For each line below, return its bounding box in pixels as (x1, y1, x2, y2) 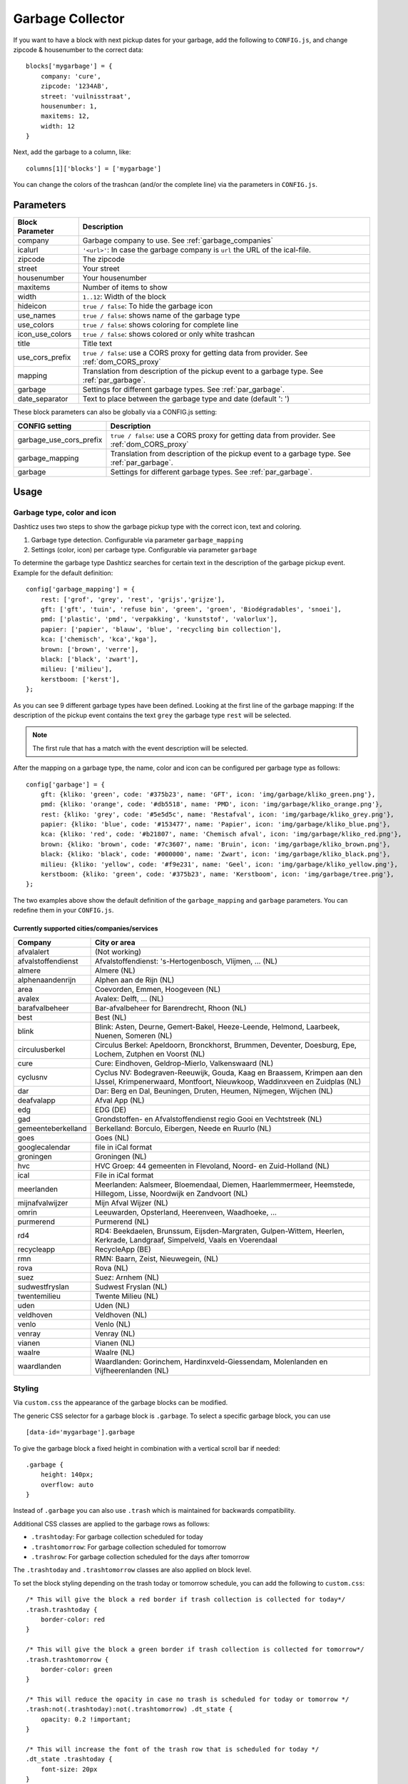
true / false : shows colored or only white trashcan (82, 329, 255, 339)
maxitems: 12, (40, 112, 91, 121)
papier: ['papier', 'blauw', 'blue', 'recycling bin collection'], (40, 625, 282, 633)
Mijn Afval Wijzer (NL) (95, 1197, 169, 1207)
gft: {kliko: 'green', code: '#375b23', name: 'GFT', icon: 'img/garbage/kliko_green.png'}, (40, 790, 376, 799)
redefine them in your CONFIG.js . (13, 906, 114, 915)
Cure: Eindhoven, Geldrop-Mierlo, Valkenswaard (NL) (95, 1058, 274, 1068)
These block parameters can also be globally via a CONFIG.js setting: (13, 407, 218, 417)
